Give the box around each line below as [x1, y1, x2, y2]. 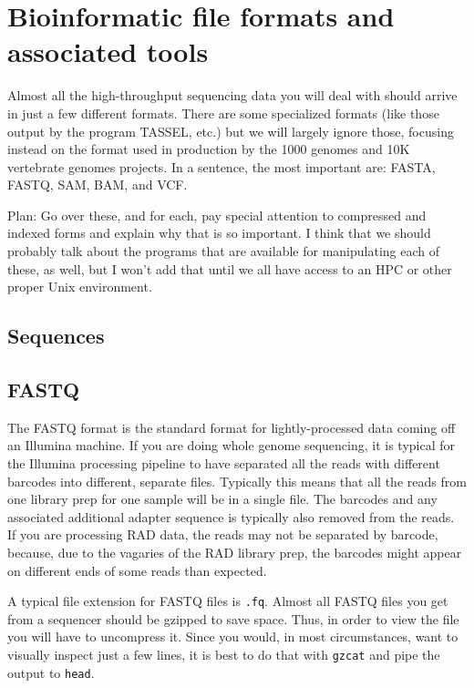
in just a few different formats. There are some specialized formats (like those [7, 103, 439, 122]
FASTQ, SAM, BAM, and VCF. [7, 175, 188, 194]
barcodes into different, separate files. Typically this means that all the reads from [7, 471, 467, 490]
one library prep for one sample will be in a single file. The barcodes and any [7, 489, 438, 508]
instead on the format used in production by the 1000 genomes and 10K [7, 139, 410, 159]
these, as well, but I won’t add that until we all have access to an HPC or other [7, 259, 452, 278]
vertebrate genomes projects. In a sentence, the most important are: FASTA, [7, 157, 436, 176]
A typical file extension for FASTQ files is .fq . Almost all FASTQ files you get [7, 591, 448, 611]
